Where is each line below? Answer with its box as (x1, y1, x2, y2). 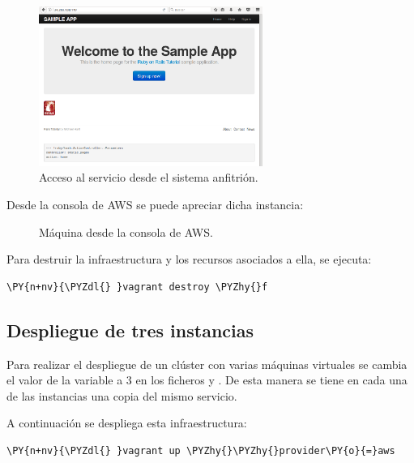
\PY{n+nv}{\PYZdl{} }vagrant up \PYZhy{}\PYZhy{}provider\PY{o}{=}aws (6, 444, 395, 457)
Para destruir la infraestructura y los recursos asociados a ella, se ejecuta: (6, 251, 372, 268)
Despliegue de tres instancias (6, 317, 254, 342)
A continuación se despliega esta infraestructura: (6, 414, 247, 431)
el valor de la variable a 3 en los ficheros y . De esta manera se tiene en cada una (6, 371, 408, 388)
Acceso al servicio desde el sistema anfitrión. (39, 169, 258, 186)
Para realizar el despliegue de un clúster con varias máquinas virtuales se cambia (6, 355, 408, 372)
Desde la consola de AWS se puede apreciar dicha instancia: (6, 196, 304, 212)
